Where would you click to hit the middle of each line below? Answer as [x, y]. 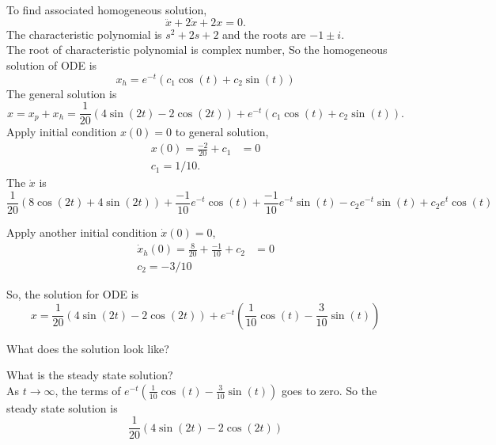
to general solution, [222, 132]
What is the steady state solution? [90, 375]
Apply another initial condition [82, 232]
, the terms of [88, 390]
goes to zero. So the [329, 390]
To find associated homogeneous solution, [107, 10]
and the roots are [264, 34]
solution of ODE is [52, 65]
